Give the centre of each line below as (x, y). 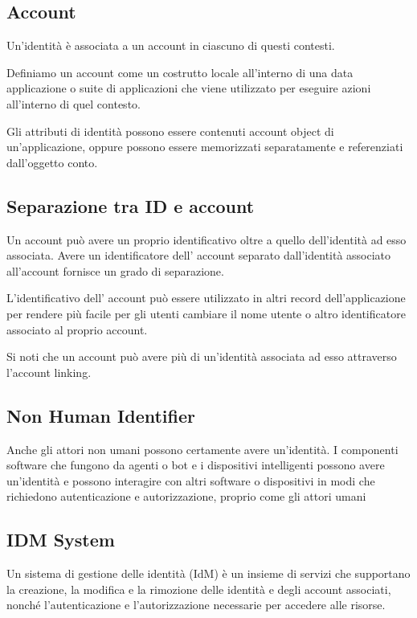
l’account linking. (49, 372)
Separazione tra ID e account (131, 205)
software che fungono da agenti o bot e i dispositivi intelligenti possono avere (196, 465)
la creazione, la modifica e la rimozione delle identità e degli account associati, (199, 589)
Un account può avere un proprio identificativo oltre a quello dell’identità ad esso (206, 239)
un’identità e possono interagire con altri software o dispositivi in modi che (191, 480)
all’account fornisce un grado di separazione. (115, 270)
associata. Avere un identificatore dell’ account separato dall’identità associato (199, 255)
